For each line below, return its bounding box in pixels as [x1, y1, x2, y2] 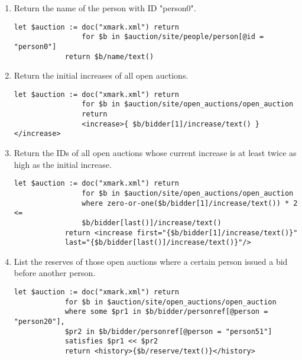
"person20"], [14, 317, 65, 326]
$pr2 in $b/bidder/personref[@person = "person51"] [64, 327, 272, 336]
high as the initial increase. [14, 158, 112, 170]
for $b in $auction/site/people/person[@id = [82, 33, 264, 41]
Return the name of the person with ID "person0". [14, 2, 196, 14]
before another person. [14, 267, 96, 279]
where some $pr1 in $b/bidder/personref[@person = [64, 307, 268, 316]
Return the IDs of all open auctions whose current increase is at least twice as [14, 147, 297, 159]
